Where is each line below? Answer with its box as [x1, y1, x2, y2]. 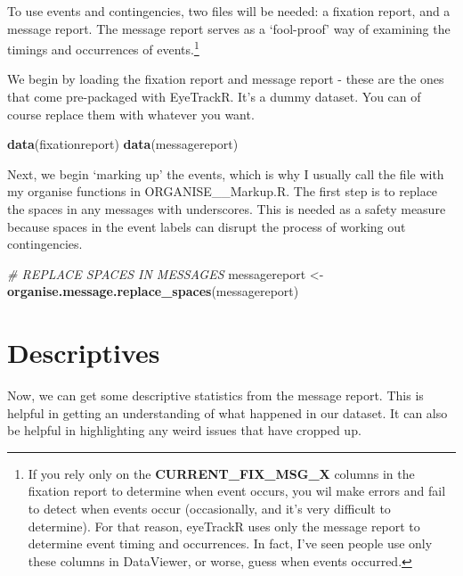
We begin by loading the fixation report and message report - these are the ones [7, 70, 444, 88]
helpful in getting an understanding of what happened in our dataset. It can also [7, 403, 448, 422]
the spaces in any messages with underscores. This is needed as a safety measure [7, 200, 446, 218]
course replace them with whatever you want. [7, 104, 255, 123]
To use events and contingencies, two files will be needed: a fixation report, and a [7, 2, 451, 20]
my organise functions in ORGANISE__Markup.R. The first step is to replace [7, 182, 438, 201]
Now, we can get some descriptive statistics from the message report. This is [7, 386, 424, 405]
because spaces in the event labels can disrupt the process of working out [7, 217, 406, 235]
